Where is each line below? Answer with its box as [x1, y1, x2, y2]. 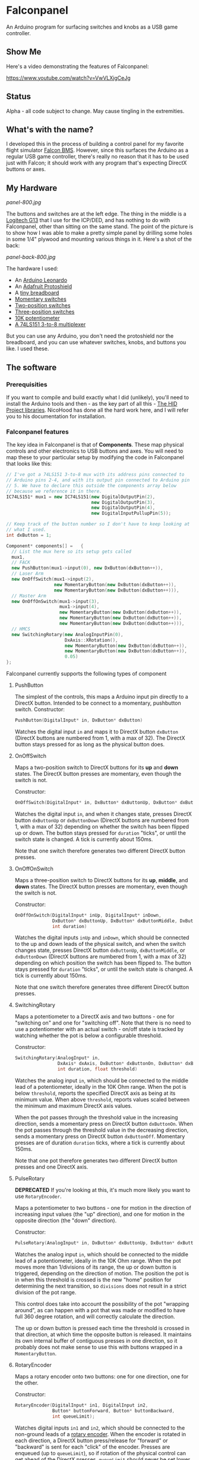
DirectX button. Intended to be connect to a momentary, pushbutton [14, 699, 181, 706]
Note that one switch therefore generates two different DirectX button [14, 847, 186, 854]
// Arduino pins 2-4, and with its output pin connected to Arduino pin [6, 477, 190, 483]
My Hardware [6, 183, 58, 193]
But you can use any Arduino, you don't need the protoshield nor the [6, 332, 174, 340]
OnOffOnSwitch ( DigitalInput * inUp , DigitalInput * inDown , [14, 912, 162, 918]
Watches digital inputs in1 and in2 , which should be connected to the [14, 1424, 185, 1431]
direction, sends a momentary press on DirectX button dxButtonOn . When [14, 1120, 193, 1128]
